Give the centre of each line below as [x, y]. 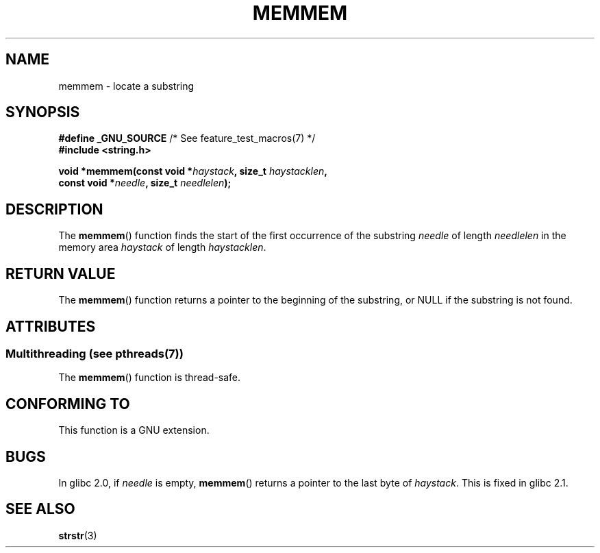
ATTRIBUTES [51, 326]
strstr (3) [78, 535]
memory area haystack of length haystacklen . [162, 247]
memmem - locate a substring [126, 86]
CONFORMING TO [68, 404]
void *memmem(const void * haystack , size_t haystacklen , [193, 171]
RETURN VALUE [61, 273]
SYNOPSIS [43, 112]
